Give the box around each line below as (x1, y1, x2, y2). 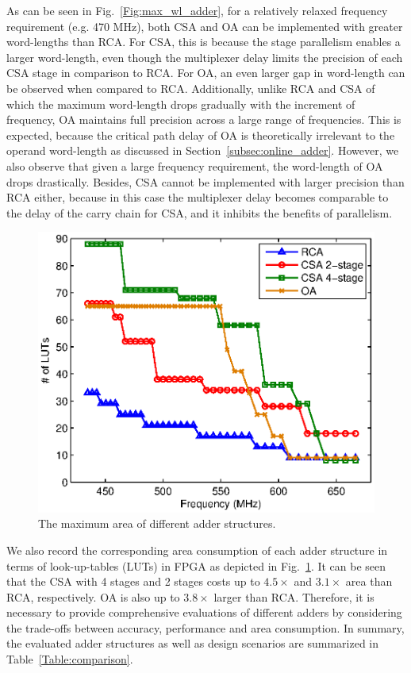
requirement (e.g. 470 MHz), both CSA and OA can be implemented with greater (6, 17, 403, 34)
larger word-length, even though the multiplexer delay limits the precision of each (6, 48, 403, 65)
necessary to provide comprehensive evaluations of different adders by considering (6, 604, 402, 621)
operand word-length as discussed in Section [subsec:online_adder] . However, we (6, 142, 399, 159)
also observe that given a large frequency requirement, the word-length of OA (6, 157, 383, 174)
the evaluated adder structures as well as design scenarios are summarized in (6, 635, 379, 652)
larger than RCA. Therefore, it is (213, 588, 375, 605)
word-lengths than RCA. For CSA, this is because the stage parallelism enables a (6, 33, 401, 50)
